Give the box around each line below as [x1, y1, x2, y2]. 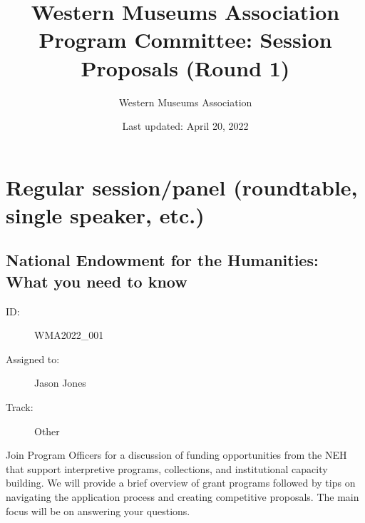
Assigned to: [6, 351, 60, 366]
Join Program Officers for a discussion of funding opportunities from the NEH [6, 447, 347, 462]
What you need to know [6, 270, 187, 292]
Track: [6, 400, 34, 415]
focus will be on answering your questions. [6, 503, 190, 518]
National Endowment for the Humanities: [6, 249, 319, 271]
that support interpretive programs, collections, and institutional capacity [6, 461, 328, 476]
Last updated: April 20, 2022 [122, 118, 249, 133]
